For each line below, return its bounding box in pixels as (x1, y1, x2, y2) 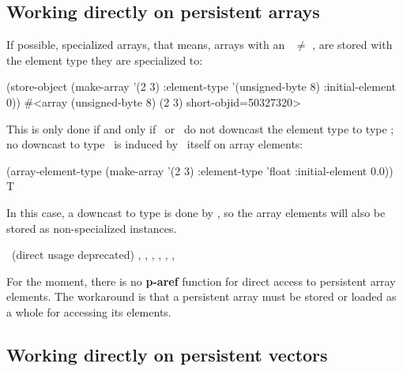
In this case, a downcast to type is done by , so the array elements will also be (6, 204, 386, 220)
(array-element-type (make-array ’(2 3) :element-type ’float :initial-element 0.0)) (6, 162, 394, 178)
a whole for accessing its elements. (6, 303, 171, 320)
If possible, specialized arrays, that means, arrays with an (6, 36, 285, 53)
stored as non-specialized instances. (6, 219, 177, 236)
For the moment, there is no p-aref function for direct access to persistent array (6, 272, 396, 289)
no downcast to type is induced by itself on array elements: (6, 136, 303, 152)
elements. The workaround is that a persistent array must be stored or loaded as (6, 288, 397, 305)
